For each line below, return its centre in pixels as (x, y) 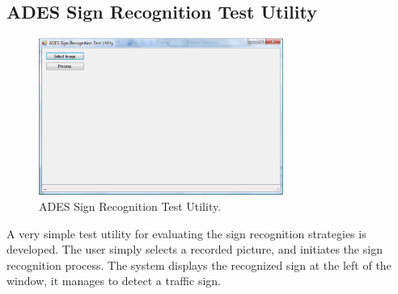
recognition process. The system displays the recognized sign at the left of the (199, 265)
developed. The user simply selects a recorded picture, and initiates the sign (195, 249)
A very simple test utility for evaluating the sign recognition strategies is (186, 233)
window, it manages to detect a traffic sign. (114, 281)
